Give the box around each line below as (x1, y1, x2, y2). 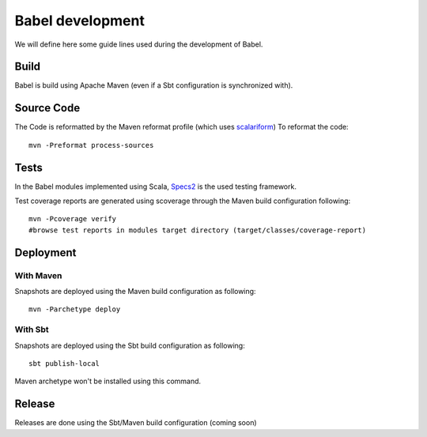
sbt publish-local (28, 359, 100, 367)
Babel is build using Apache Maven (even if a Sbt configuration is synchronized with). (14, 81, 293, 90)
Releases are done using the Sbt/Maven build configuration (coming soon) (14, 418, 257, 428)
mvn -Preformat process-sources (28, 141, 154, 149)
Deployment (14, 246, 77, 259)
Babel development (14, 12, 145, 29)
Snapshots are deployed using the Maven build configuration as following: (14, 286, 256, 296)
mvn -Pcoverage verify (28, 214, 117, 224)
